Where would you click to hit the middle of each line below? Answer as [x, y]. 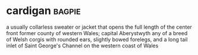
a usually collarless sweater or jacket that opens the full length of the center [99, 27]
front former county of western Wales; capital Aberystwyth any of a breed [97, 33]
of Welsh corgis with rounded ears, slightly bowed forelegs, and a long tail [97, 39]
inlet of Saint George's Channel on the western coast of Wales [82, 46]
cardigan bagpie [44, 11]
